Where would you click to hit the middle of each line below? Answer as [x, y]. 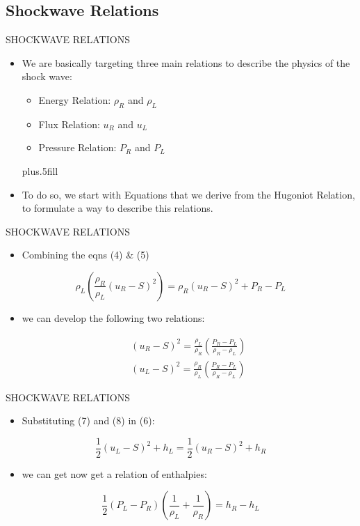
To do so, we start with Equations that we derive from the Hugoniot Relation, [188, 194]
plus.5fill [40, 170]
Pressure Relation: [77, 147]
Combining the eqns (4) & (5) [85, 255]
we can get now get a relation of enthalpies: [114, 473]
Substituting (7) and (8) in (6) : [88, 420]
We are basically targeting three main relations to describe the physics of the [186, 62]
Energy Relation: [75, 99]
